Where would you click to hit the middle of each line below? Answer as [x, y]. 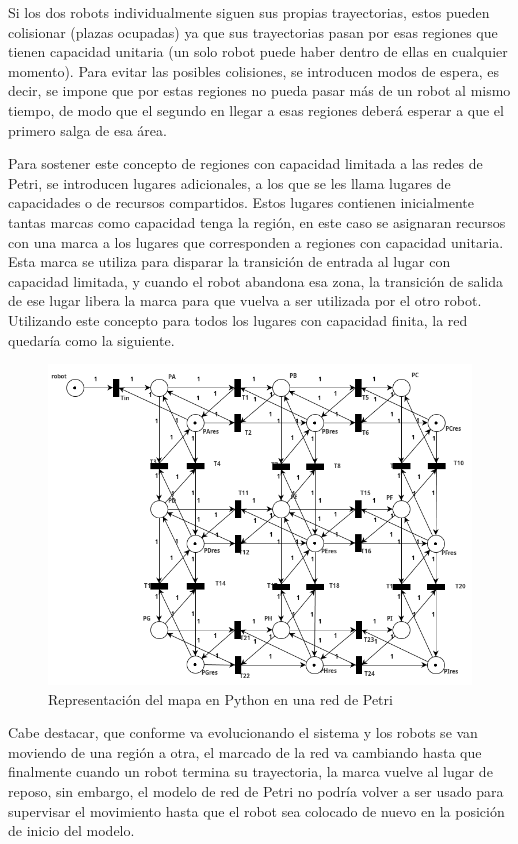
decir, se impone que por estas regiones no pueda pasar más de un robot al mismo [259, 90]
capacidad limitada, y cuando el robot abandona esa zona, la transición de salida [256, 280]
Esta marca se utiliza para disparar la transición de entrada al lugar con [229, 261]
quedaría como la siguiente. [91, 339]
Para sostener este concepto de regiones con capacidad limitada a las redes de [245, 163]
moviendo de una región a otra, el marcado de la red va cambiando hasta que [245, 751]
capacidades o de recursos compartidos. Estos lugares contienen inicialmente [241, 202]
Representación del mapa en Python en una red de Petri [220, 698]
